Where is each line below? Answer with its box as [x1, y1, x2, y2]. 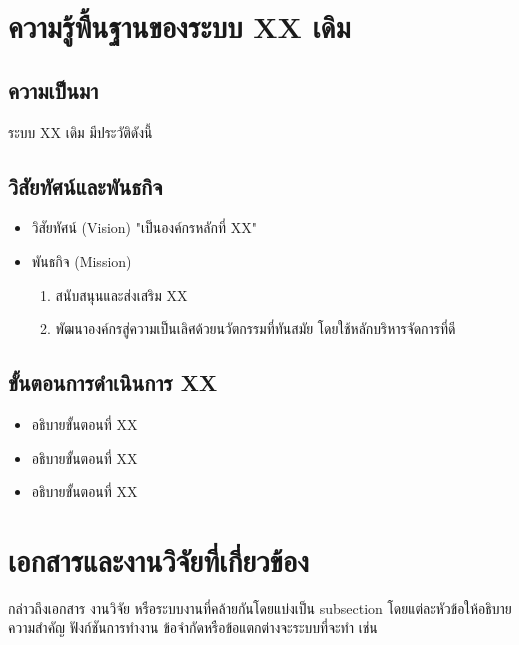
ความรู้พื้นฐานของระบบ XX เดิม [8, 6, 351, 47]
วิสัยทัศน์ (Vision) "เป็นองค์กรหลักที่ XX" [31, 217, 257, 238]
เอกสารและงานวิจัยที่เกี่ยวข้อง [8, 539, 309, 580]
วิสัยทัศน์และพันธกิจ [8, 170, 163, 201]
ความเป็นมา [8, 74, 99, 105]
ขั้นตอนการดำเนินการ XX [8, 367, 218, 398]
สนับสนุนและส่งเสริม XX [55, 284, 188, 305]
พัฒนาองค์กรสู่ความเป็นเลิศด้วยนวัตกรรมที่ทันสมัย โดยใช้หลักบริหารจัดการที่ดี [55, 318, 456, 339]
